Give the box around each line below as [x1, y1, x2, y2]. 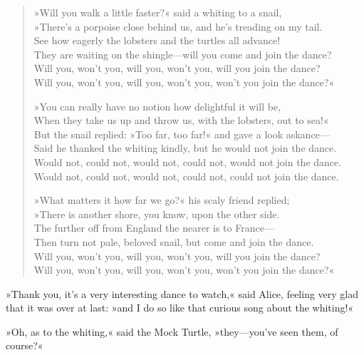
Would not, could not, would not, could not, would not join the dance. [33, 154, 342, 169]
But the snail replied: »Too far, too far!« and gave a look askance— [33, 126, 330, 141]
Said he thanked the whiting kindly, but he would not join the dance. [33, 140, 337, 155]
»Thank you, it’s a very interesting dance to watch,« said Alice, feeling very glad [6, 286, 359, 301]
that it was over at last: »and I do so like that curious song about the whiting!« [6, 300, 354, 315]
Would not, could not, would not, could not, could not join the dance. [33, 168, 339, 183]
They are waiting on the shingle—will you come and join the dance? [33, 46, 332, 61]
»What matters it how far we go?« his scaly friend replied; [33, 192, 290, 207]
